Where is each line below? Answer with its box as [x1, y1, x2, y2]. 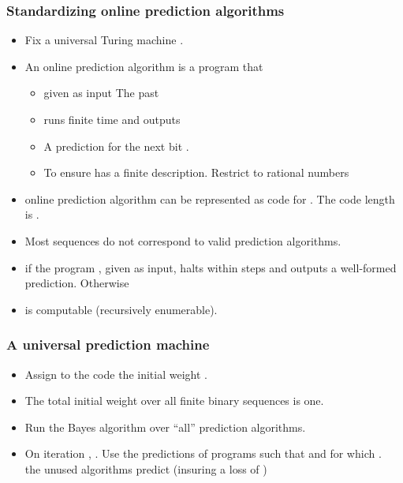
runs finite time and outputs [43, 111, 181, 127]
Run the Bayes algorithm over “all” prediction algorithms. [24, 418, 306, 435]
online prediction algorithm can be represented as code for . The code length [24, 190, 395, 207]
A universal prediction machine [6, 335, 210, 354]
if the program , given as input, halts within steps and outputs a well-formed [24, 259, 397, 275]
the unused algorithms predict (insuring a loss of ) [24, 460, 267, 477]
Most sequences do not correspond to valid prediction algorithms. [24, 232, 341, 249]
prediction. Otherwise [24, 275, 129, 291]
